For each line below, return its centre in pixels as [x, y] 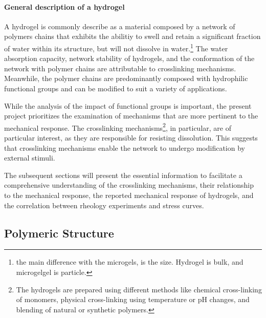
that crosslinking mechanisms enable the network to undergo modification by [125, 147]
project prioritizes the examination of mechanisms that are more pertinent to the [131, 116]
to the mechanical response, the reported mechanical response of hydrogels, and [129, 195]
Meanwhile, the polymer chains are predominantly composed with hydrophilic [126, 78]
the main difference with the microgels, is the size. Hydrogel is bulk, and [130, 262]
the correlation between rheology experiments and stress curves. [104, 205]
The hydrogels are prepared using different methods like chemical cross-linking [139, 289]
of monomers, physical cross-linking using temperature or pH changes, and [133, 299]
